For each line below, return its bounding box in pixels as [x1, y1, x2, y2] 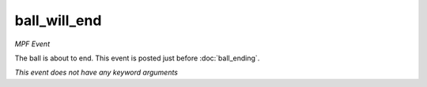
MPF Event [14, 39, 51, 49]
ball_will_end [14, 12, 102, 29]
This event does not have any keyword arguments [14, 67, 178, 78]
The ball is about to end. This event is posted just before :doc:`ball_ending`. [14, 53, 260, 63]
